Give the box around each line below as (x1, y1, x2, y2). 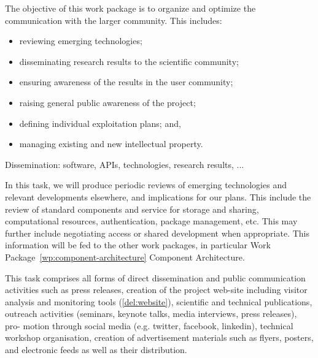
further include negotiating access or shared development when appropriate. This (5, 226, 310, 239)
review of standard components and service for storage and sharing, (5, 202, 259, 215)
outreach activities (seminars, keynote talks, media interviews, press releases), (5, 307, 297, 320)
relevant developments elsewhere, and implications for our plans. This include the (5, 190, 311, 203)
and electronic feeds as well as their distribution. (5, 343, 187, 356)
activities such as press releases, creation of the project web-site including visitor (5, 283, 308, 296)
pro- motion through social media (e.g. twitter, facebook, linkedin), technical (5, 319, 293, 332)
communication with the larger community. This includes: (5, 13, 222, 26)
